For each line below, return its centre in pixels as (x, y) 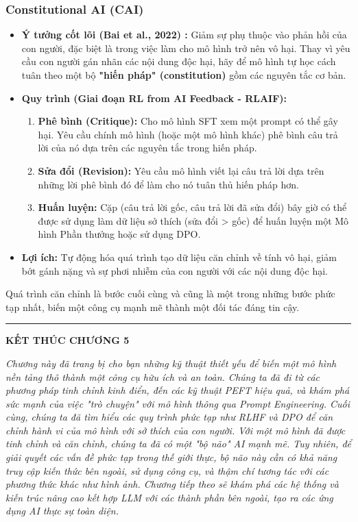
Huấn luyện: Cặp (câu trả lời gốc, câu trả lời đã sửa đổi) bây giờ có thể (192, 207)
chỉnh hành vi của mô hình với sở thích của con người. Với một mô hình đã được (176, 430)
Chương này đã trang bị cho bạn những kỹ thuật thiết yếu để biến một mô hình (171, 363)
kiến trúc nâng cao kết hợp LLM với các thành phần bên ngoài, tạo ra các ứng (169, 497)
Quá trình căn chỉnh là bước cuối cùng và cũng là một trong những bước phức (170, 294)
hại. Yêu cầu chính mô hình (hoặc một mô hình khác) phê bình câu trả (188, 134)
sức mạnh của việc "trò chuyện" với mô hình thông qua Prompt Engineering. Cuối (178, 403)
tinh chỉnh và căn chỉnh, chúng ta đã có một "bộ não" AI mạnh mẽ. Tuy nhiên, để (178, 444)
